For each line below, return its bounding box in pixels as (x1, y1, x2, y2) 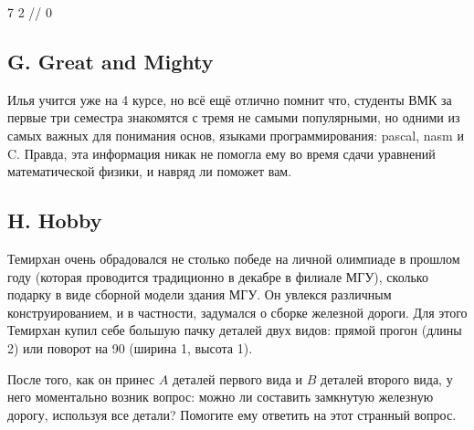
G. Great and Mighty (7, 47, 214, 75)
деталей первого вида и (172, 369, 303, 388)
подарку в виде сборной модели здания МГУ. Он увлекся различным (7, 285, 392, 304)
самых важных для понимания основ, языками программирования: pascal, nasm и (7, 125, 464, 144)
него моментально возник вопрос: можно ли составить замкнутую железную (7, 387, 434, 406)
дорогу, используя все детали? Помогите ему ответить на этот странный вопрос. (7, 404, 457, 424)
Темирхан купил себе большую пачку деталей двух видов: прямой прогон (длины (7, 320, 462, 340)
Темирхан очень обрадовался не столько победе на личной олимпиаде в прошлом (7, 248, 460, 267)
